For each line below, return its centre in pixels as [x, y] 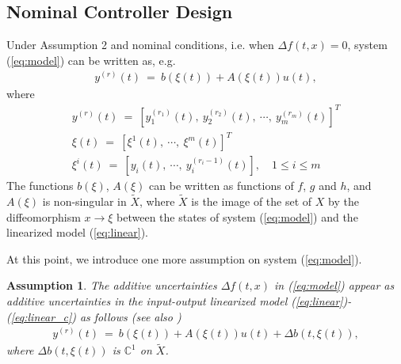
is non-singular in [84, 201]
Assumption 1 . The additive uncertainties [112, 285]
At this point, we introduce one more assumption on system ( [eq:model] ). [184, 258]
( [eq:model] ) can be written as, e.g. [91, 60]
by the [344, 201]
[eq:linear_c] [41, 316]
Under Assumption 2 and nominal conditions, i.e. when [140, 45]
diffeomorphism [44, 216]
